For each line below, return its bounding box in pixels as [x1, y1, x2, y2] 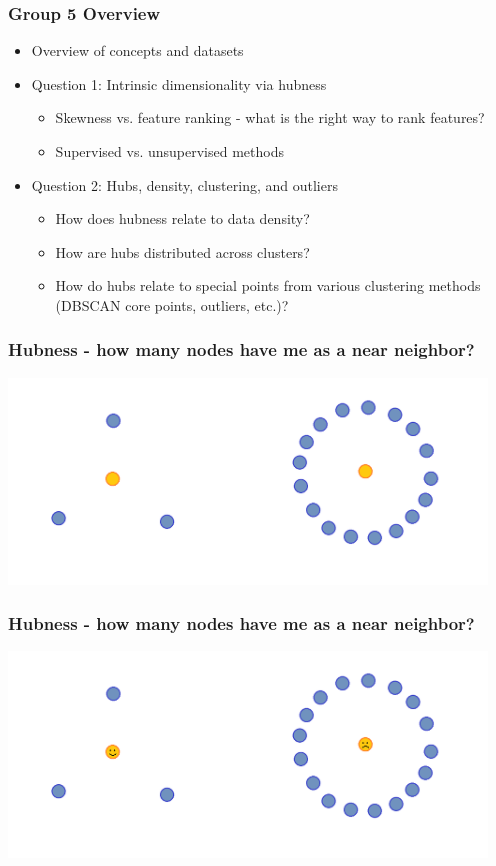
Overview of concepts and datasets [31, 40, 244, 61]
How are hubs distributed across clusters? [55, 241, 310, 262]
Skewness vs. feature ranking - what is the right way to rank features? [55, 107, 485, 128]
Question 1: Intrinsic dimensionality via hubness [31, 73, 327, 94]
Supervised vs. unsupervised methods [55, 141, 284, 161]
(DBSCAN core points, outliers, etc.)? [55, 294, 289, 315]
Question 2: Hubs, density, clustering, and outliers [31, 174, 338, 195]
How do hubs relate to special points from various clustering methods [55, 275, 481, 296]
